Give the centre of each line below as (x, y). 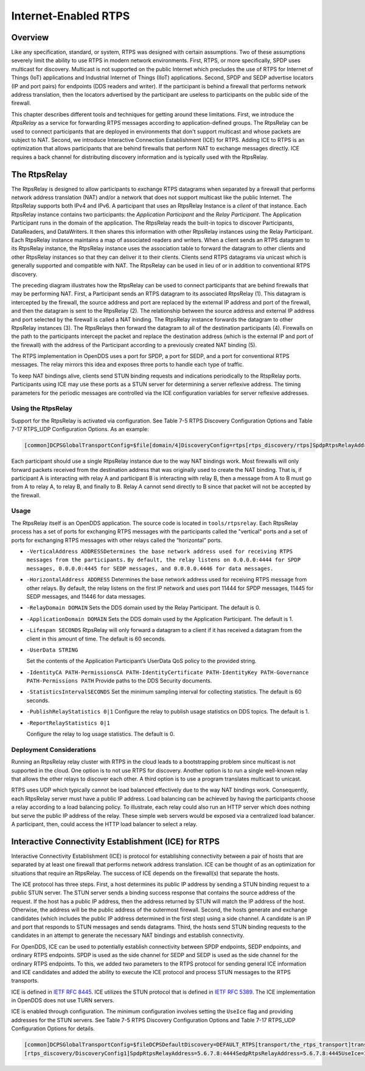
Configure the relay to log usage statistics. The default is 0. (100, 734)
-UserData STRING (52, 650)
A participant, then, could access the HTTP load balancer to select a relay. (104, 824)
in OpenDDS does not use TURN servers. (63, 1000)
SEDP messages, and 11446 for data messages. (86, 596)
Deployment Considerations (54, 750)
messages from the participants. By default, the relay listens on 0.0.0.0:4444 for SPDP (164, 560)
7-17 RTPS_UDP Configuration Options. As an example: (80, 429)
